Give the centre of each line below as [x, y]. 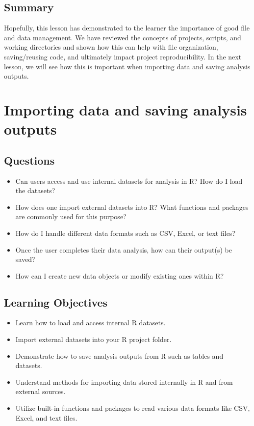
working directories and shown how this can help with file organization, [111, 47]
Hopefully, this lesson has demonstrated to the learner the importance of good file [127, 28]
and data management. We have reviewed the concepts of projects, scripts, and [123, 37]
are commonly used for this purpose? [71, 216]
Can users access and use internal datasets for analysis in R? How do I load [129, 181]
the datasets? [35, 190]
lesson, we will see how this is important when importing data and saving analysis [127, 66]
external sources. [40, 391]
